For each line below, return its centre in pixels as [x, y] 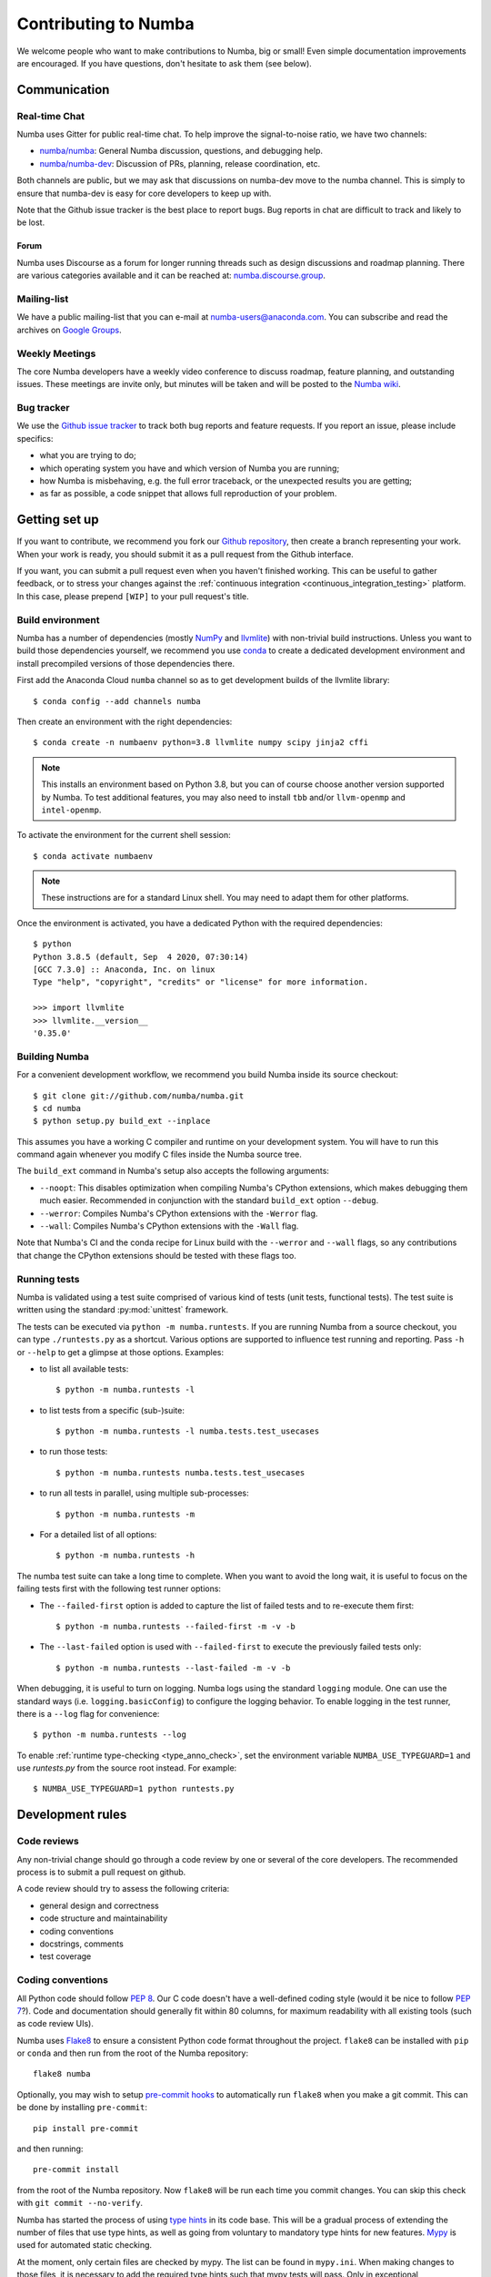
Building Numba [53, 1057]
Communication [63, 90]
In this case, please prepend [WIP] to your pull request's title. [133, 596]
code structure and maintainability [104, 1918]
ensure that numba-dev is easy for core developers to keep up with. [144, 193]
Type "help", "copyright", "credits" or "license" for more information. [201, 982]
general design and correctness [99, 1905]
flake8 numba [62, 2074]
